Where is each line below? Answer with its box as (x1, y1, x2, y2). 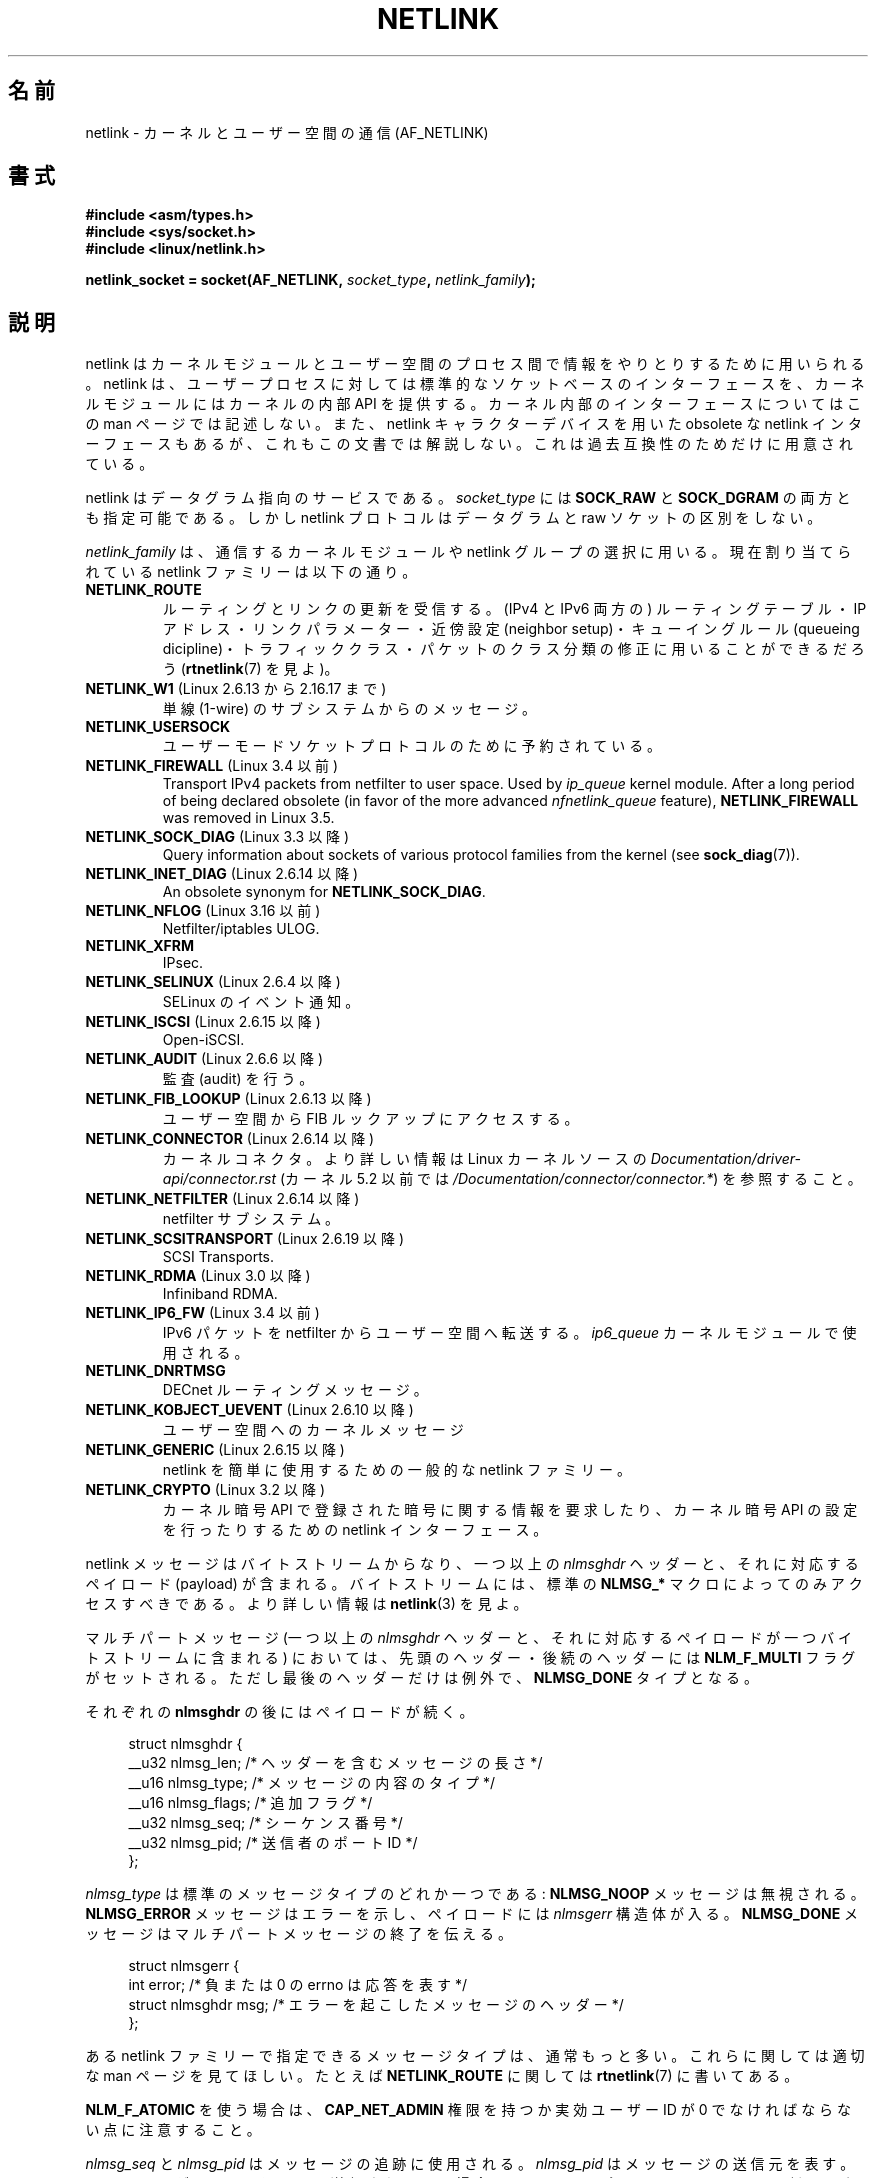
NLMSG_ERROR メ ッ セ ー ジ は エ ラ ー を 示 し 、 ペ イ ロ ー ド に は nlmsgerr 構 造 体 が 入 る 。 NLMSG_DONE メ (85, 1905, 859, 1923)
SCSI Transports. (162, 1248, 275, 1266)
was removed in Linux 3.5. (162, 809, 335, 827)
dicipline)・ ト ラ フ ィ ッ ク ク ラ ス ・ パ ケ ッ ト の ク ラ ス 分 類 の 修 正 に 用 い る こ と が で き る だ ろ (162, 640, 865, 658)
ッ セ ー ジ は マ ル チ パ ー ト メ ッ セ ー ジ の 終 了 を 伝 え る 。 (85, 1925, 512, 1943)
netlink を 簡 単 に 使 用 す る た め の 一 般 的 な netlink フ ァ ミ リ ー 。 (162, 1461, 631, 1479)
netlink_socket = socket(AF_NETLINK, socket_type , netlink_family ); (85, 271, 536, 289)
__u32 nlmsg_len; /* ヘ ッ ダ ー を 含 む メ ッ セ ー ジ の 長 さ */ (128, 1754, 543, 1772)
